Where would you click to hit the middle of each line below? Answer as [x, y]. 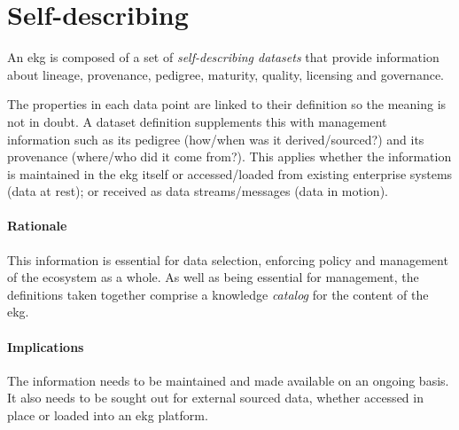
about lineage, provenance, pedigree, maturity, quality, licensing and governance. [226, 74]
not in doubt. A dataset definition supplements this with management [197, 121]
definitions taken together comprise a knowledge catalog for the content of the [218, 294]
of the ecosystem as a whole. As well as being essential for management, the [213, 277]
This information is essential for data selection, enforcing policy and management [228, 259]
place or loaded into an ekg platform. [108, 415]
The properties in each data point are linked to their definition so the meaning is [227, 104]
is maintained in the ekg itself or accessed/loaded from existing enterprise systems [230, 173]
